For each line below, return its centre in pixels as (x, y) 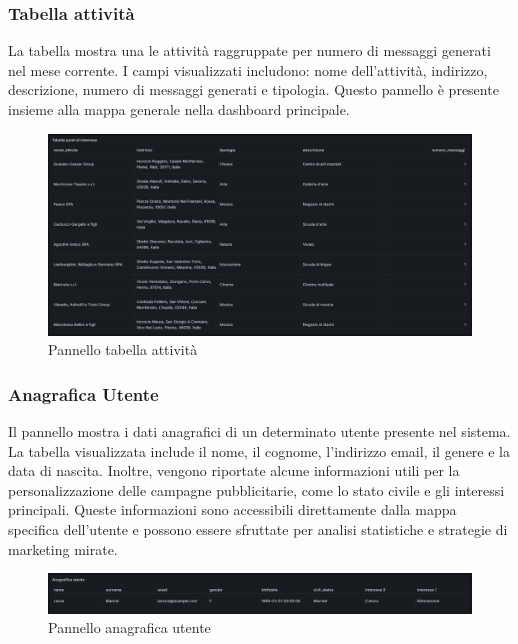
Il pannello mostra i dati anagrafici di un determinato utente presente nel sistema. (259, 431)
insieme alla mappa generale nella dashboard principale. (179, 109)
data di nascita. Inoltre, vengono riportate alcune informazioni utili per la (234, 470)
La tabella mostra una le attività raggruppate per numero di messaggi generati (249, 50)
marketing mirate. (63, 548)
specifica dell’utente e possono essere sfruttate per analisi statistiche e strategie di (258, 529)
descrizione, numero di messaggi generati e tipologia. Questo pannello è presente (253, 89)
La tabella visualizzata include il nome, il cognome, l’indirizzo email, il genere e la (259, 450)
